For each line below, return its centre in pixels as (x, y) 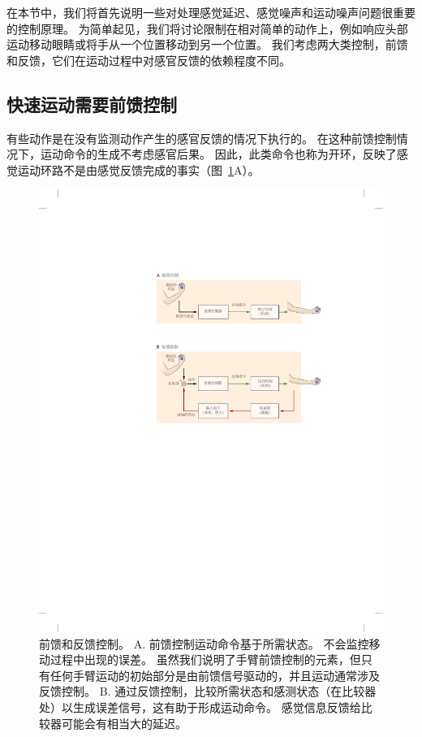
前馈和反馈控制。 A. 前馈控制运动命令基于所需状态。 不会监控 (204, 643)
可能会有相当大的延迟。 (124, 723)
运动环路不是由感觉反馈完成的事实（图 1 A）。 (138, 169)
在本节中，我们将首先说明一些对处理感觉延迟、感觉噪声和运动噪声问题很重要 (211, 12)
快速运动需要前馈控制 (92, 104)
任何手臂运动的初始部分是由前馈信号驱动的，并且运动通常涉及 (215, 675)
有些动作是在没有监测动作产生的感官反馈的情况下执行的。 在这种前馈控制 (202, 138)
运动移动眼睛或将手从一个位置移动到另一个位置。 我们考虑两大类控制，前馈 (207, 44)
